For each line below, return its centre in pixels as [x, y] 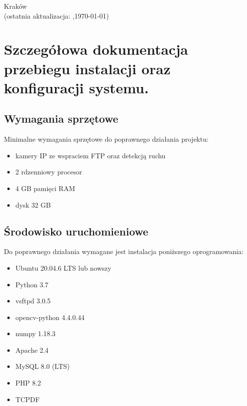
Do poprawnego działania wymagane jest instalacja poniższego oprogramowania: [124, 251]
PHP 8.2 [28, 383]
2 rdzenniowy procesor [49, 172]
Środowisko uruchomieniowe [76, 231]
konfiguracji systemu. [76, 87]
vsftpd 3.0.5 [33, 301]
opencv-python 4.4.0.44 [50, 317]
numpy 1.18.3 [35, 333]
